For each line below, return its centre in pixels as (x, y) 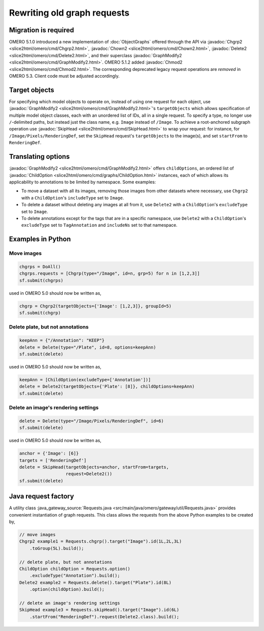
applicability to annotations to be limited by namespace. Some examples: (82, 182)
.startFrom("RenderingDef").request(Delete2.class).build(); (104, 617)
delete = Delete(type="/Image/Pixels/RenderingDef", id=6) (91, 421)
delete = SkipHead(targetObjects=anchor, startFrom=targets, (94, 467)
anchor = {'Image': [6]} (49, 454)
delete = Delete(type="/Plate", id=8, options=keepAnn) (88, 347)
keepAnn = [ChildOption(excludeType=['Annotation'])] (85, 380)
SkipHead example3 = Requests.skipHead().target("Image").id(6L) (99, 610)
